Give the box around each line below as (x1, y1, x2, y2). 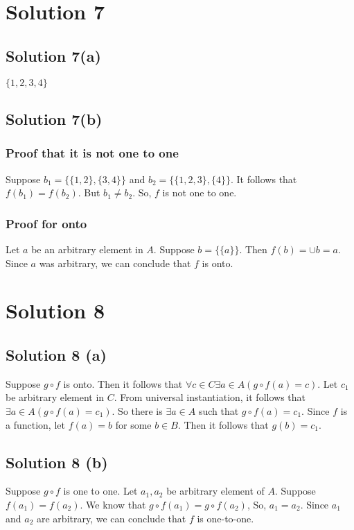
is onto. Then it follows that (63, 376, 183, 391)
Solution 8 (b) (6, 451, 108, 472)
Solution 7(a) (6, 44, 101, 66)
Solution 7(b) (6, 108, 103, 129)
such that (198, 403, 239, 418)
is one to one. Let (63, 484, 138, 498)
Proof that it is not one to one (6, 144, 179, 162)
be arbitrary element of (166, 484, 265, 498)
